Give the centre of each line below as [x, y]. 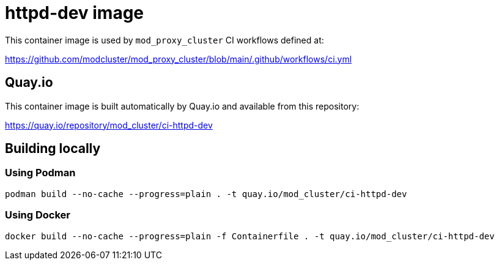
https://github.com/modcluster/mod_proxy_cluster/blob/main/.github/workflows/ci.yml [179, 59]
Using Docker [38, 215]
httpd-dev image [75, 13]
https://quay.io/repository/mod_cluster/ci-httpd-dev [109, 125]
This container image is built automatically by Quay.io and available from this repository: [182, 106]
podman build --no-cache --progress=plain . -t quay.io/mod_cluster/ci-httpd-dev [206, 194]
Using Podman [40, 173]
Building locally [53, 149]
